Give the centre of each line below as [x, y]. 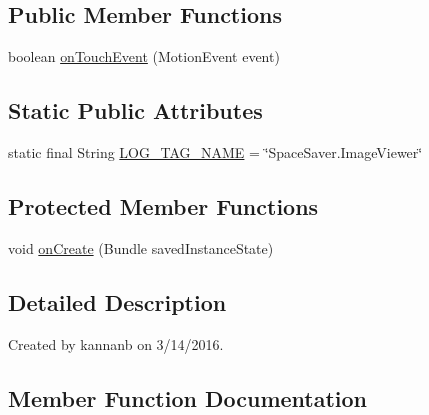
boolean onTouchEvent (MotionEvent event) [144, 56]
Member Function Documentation [188, 397]
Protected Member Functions [163, 205]
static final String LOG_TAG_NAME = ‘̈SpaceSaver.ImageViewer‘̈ [215, 152]
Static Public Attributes [135, 110]
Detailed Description [117, 301]
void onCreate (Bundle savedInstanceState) [141, 247]
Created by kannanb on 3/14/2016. [116, 343]
